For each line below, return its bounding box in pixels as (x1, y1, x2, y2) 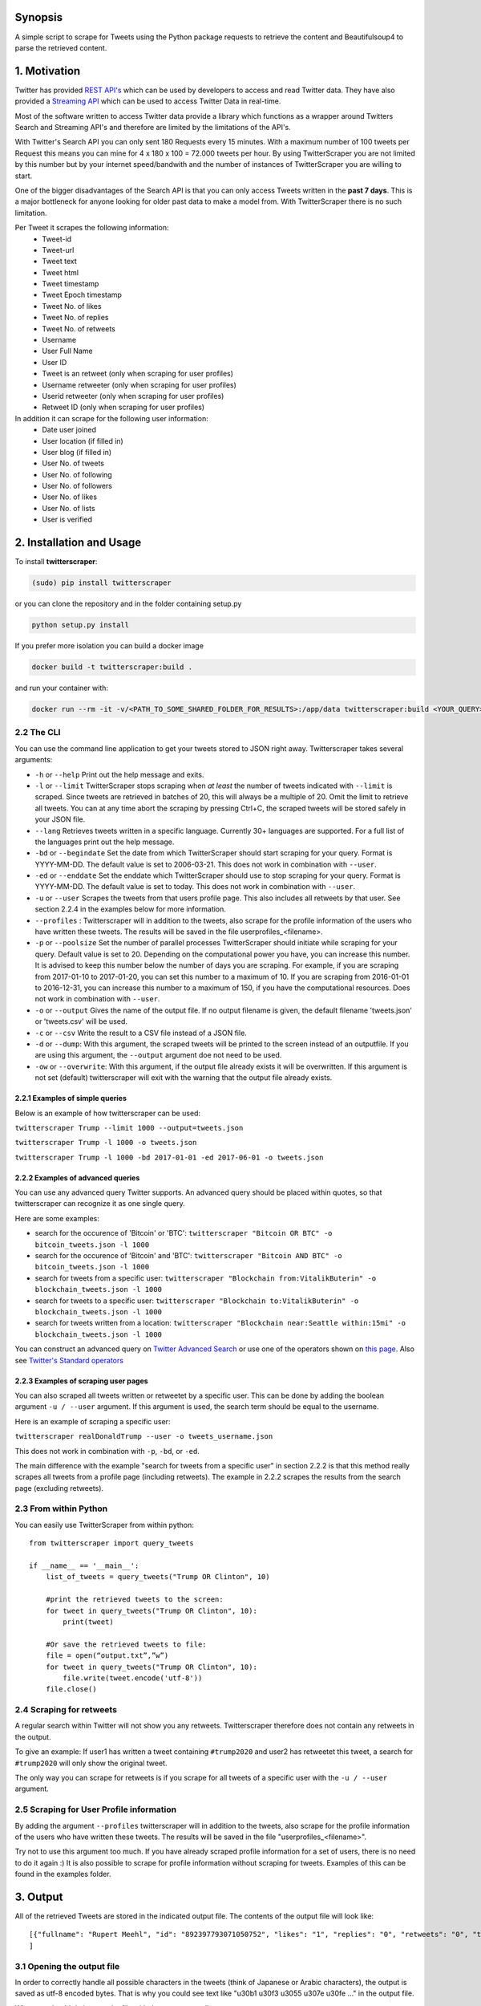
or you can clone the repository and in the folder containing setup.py (14, 599, 242, 609)
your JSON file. (34, 814, 86, 824)
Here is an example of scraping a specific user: (14, 1416, 171, 1426)
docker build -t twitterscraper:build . (31, 663, 192, 672)
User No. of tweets (42, 458, 104, 469)
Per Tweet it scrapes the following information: (14, 223, 169, 233)
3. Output (14, 1890, 63, 1903)
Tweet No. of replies (42, 313, 109, 323)
